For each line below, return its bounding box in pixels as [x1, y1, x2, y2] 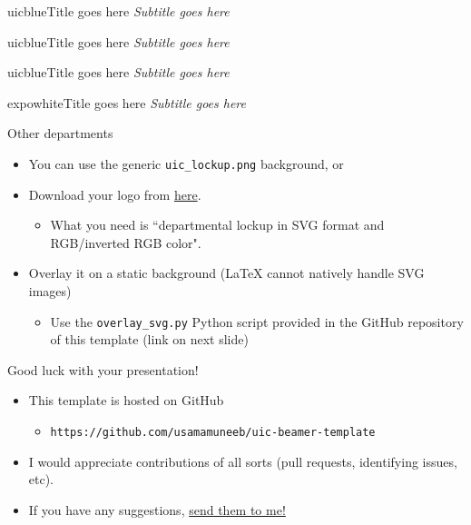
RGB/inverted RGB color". [50, 233, 201, 252]
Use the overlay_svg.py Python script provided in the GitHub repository [50, 312, 464, 331]
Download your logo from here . [28, 184, 201, 203]
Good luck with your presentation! [7, 360, 199, 379]
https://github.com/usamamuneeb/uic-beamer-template [50, 426, 376, 440]
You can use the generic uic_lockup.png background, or [28, 154, 344, 173]
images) [28, 282, 72, 300]
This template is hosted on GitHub [28, 391, 224, 410]
